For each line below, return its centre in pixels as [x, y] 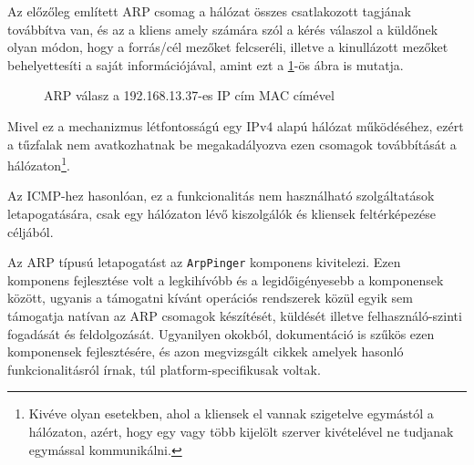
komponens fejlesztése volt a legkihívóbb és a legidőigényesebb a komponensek [226, 279]
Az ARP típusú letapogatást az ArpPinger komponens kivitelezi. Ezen [204, 262]
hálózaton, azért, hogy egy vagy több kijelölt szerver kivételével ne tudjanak [241, 431]
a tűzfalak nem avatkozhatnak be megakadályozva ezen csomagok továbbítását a [232, 144]
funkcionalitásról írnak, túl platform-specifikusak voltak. [164, 369]
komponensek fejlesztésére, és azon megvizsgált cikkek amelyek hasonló [206, 351]
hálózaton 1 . [39, 164]
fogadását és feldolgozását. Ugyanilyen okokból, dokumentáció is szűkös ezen [221, 333]
